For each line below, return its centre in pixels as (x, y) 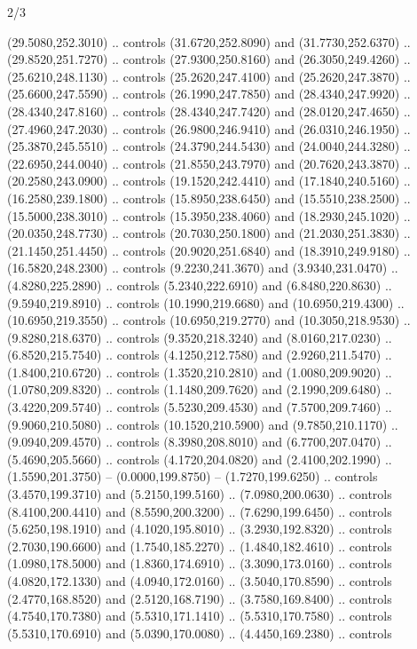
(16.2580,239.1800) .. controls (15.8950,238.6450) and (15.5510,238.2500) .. (209, 198)
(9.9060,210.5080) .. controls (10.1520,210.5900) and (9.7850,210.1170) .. (203, 424)
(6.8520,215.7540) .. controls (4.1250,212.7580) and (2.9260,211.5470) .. (200, 355)
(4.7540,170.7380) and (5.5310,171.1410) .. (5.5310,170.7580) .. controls (200, 616)
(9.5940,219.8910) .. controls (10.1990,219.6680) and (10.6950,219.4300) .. (206, 302)
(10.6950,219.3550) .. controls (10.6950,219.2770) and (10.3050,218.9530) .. (209, 320)
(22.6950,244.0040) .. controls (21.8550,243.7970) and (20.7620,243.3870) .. (209, 163)
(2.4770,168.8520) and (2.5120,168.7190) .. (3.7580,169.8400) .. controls (200, 598)
